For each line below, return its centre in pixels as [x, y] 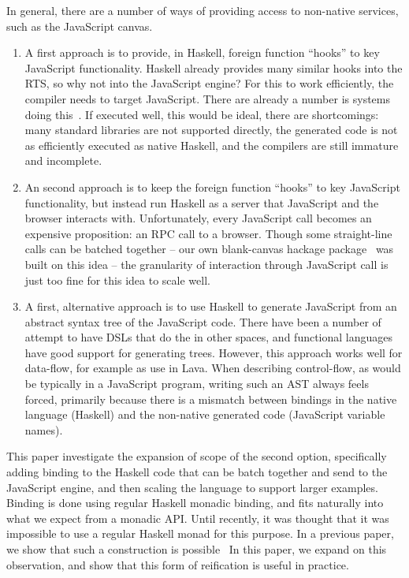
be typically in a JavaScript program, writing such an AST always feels [197, 384]
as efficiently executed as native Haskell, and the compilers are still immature [212, 145]
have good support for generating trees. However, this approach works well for [214, 352]
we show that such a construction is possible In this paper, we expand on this [197, 549]
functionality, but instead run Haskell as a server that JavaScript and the [202, 202]
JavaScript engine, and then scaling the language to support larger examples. [192, 487]
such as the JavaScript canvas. [80, 26]
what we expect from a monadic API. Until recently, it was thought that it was [198, 518]
